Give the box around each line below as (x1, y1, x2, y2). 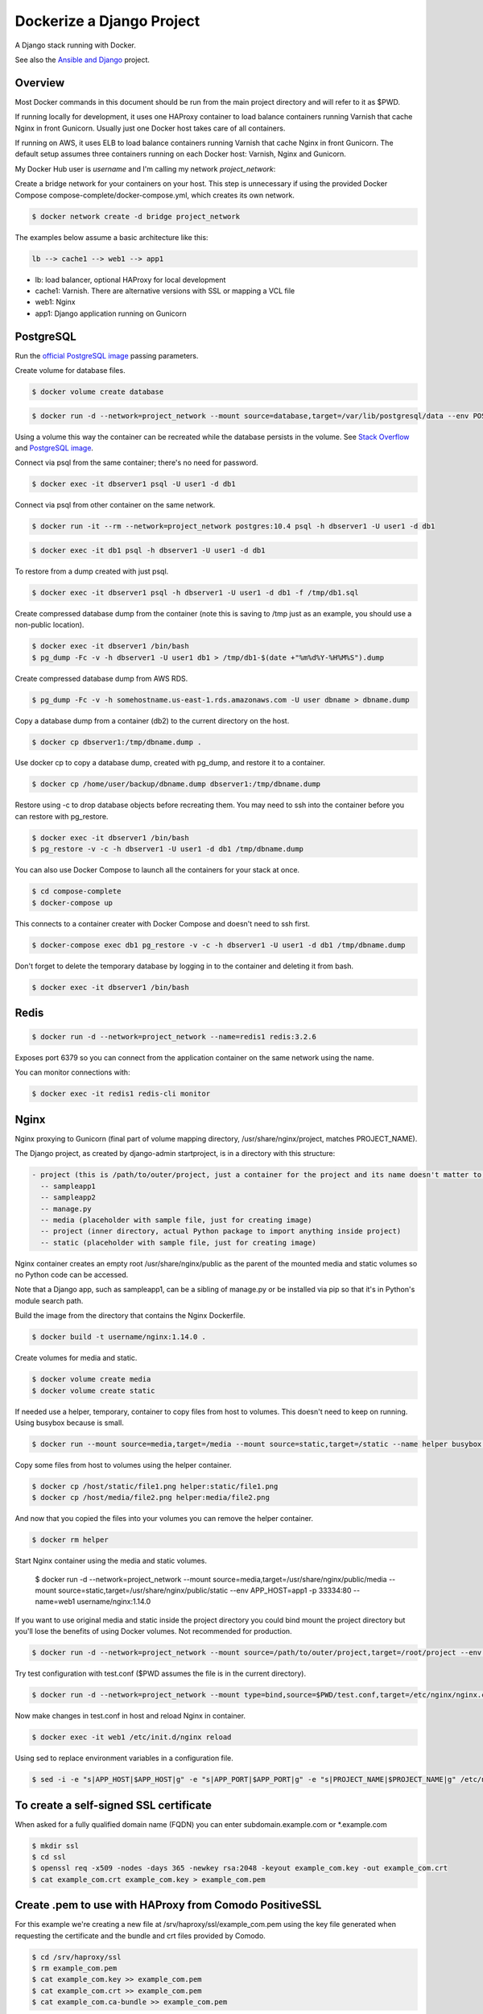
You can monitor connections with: (14, 1067, 130, 1077)
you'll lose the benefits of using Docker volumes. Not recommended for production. (14, 1627, 293, 1636)
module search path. (14, 1295, 84, 1305)
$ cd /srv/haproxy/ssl (31, 1952, 122, 1962)
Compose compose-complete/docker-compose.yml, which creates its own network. (14, 190, 295, 200)
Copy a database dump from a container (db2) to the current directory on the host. (14, 715, 290, 725)
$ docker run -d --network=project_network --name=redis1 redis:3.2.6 (31, 1032, 317, 1042)
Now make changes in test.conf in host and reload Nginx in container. (14, 1711, 246, 1721)
